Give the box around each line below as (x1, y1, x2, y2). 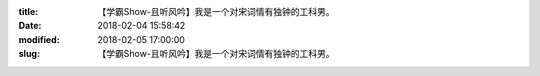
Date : (18, 20, 42, 32)
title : (18, 6, 39, 17)
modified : (18, 33, 60, 45)
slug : (18, 48, 40, 60)
